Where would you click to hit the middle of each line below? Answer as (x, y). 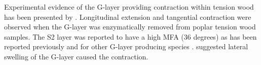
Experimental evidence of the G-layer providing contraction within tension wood (129, 7)
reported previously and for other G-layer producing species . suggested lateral (126, 46)
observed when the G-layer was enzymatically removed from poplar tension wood (130, 27)
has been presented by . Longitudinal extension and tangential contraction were (128, 17)
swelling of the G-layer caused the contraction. (76, 56)
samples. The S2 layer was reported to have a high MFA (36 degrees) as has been (130, 36)
